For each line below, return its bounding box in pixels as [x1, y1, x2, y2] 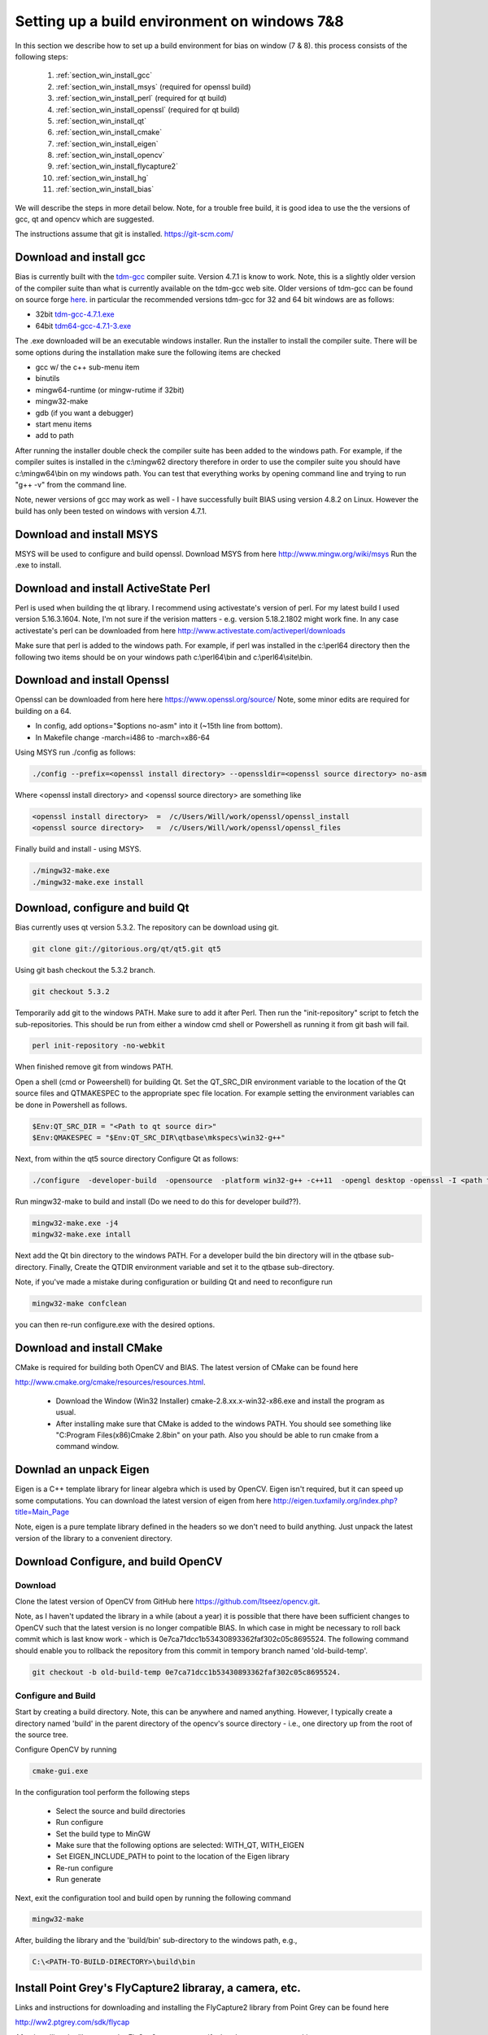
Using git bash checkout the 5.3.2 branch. [15, 965, 156, 975]
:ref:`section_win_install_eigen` [55, 138, 159, 148]
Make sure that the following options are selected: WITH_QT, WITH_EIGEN [55, 1840, 304, 1849]
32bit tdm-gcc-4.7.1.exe [35, 309, 115, 319]
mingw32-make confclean [32, 1299, 128, 1308]
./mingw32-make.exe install [32, 877, 144, 886]
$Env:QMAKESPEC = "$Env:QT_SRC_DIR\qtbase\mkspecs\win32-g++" [32, 1133, 285, 1143]
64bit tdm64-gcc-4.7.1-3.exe [35, 321, 132, 330]
